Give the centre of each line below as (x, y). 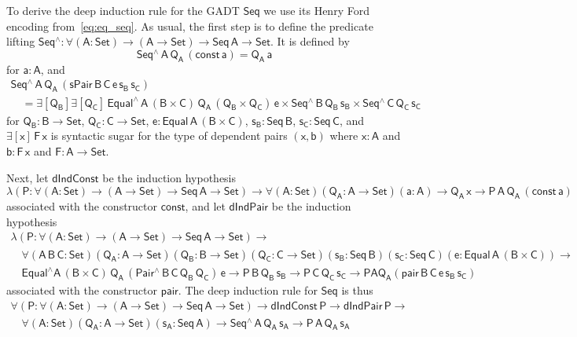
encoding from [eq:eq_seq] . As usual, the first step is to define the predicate (190, 26)
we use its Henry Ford (316, 10)
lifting (21, 41)
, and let (205, 206)
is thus (357, 290)
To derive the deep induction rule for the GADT (123, 10)
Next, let (28, 177)
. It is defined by (310, 41)
